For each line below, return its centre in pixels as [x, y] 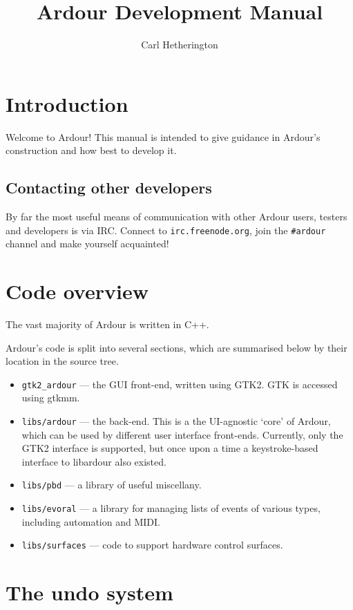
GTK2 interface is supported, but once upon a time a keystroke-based [170, 448]
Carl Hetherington [180, 45]
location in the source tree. [62, 361]
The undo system [89, 592]
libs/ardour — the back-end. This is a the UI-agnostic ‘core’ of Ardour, [176, 421]
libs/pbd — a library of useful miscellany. [112, 485]
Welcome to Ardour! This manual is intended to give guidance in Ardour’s [163, 136]
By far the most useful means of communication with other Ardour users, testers [176, 217]
